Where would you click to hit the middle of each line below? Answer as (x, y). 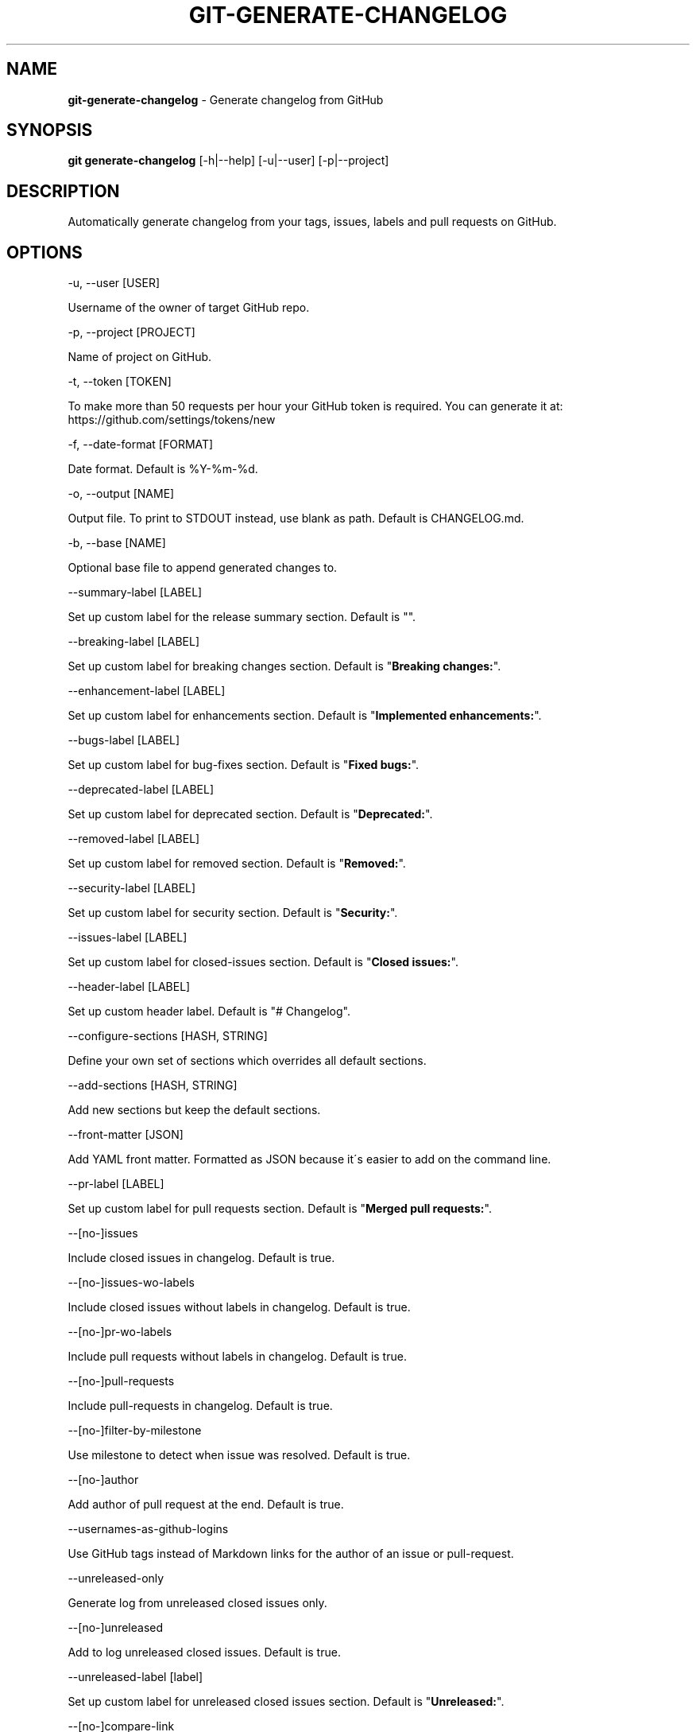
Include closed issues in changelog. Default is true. (201, 1258)
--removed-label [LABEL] (134, 839)
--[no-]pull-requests (121, 1381)
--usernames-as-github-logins (148, 1529)
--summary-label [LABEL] (135, 592)
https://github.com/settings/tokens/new (172, 420)
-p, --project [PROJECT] (131, 332)
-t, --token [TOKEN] (120, 382)
